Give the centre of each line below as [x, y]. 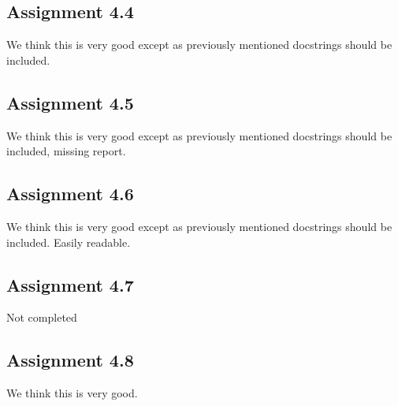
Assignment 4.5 [70, 102]
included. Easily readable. [69, 242]
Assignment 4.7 [70, 284]
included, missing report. [66, 151]
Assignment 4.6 [70, 194]
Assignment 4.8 [70, 360]
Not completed [42, 317]
